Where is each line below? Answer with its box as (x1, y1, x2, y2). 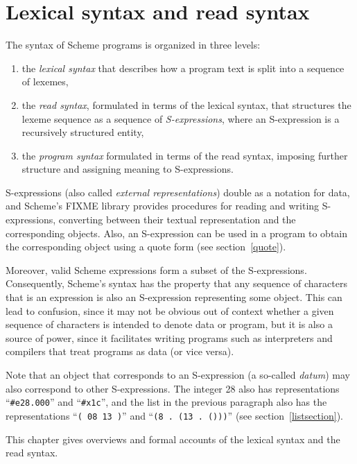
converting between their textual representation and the (58, 212, 296, 227)
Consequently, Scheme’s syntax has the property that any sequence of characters (6, 276, 347, 291)
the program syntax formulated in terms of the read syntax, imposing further (21, 148, 348, 162)
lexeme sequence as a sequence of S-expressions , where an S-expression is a (21, 111, 340, 126)
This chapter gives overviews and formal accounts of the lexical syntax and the (6, 431, 340, 446)
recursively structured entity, (21, 125, 144, 139)
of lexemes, (21, 74, 69, 89)
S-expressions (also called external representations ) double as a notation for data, (6, 184, 350, 199)
